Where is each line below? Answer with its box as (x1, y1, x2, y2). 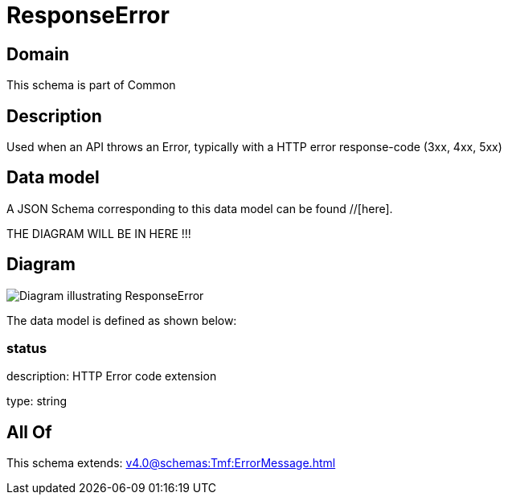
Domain (6, 43, 70, 64)
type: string (6, 394, 68, 409)
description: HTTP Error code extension (6, 369, 217, 384)
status (6, 340, 47, 357)
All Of (6, 421, 52, 442)
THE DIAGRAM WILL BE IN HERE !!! (6, 226, 191, 240)
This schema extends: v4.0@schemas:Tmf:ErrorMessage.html (6, 456, 336, 470)
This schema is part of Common (6, 78, 176, 92)
